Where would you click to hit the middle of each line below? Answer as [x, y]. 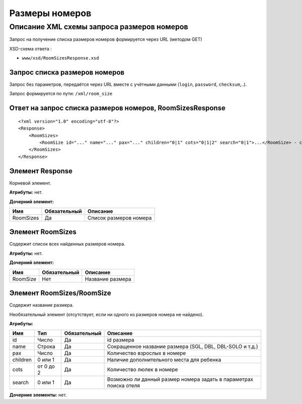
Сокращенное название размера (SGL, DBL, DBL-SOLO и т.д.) [183, 347]
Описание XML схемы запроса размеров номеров [99, 27]
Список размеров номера [120, 218]
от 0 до [46, 367]
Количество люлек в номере [142, 370]
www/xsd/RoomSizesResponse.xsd [60, 58]
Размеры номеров [50, 13]
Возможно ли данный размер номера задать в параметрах [180, 379]
